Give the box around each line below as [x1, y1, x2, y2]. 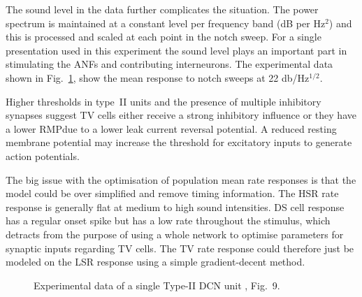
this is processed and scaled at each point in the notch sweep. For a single [6, 29, 321, 44]
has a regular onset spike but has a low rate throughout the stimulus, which [6, 213, 331, 228]
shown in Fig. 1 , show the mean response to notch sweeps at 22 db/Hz [6, 70, 310, 85]
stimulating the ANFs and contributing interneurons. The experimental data [6, 57, 333, 71]
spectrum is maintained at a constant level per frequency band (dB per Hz [6, 15, 326, 30]
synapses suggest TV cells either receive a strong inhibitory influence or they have [6, 108, 356, 122]
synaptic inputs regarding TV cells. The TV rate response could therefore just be [6, 240, 354, 255]
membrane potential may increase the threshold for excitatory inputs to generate [6, 135, 352, 150]
